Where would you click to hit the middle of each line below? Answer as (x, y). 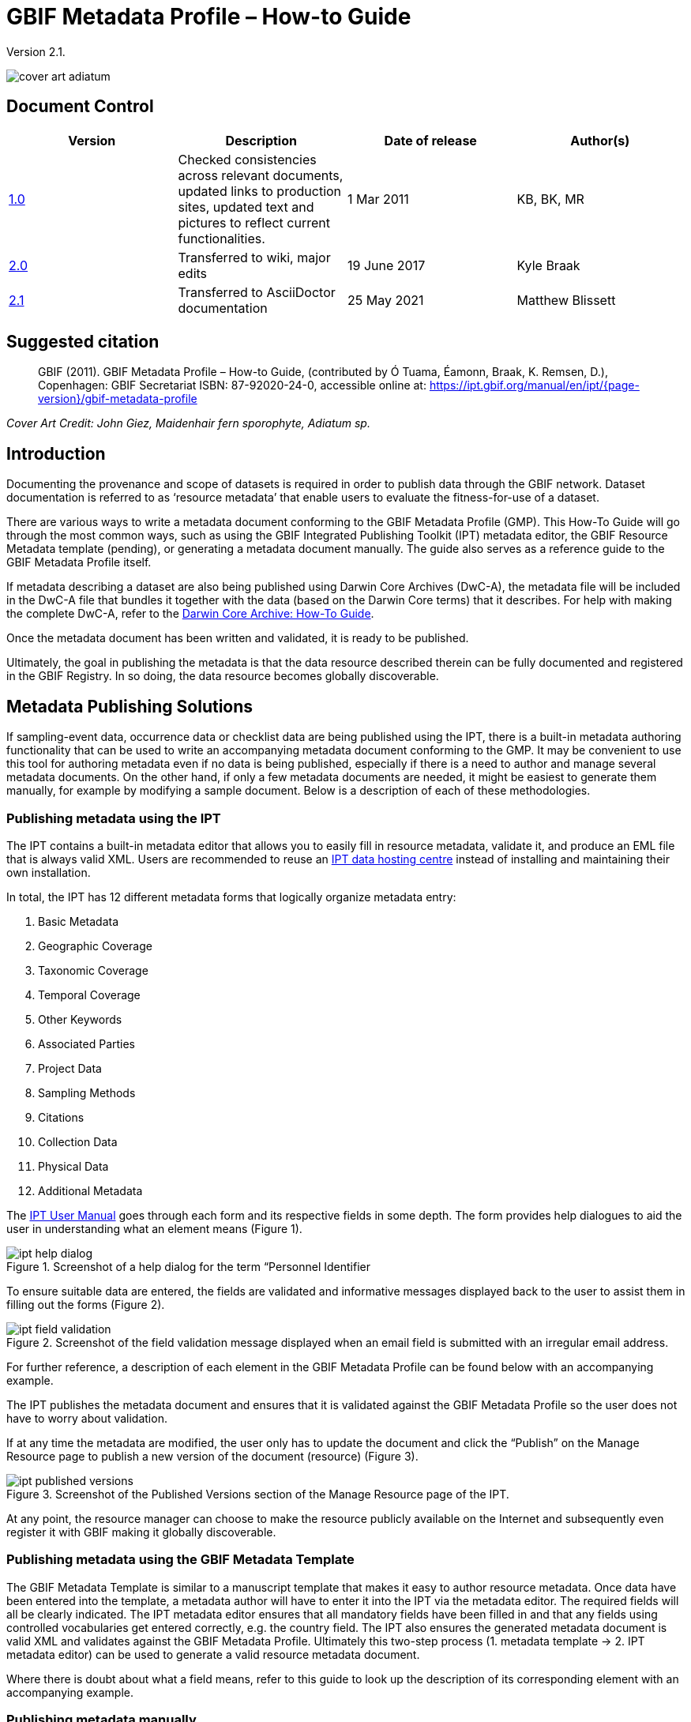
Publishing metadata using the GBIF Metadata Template (180, 1560)
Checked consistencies (247, 159)
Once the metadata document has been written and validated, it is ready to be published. (238, 638)
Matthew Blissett (566, 300)
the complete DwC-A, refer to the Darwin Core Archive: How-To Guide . (190, 614)
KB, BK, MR (550, 199)
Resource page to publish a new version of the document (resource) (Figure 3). (212, 1456)
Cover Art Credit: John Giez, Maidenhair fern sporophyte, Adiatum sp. (188, 423)
